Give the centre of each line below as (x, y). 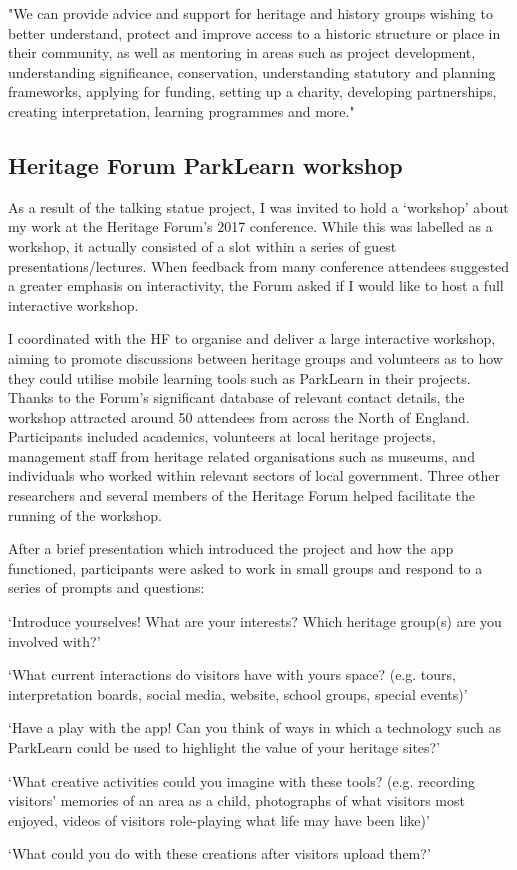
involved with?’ (54, 640)
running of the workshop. (85, 514)
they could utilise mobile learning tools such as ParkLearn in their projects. (239, 377)
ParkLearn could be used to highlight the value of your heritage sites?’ (224, 747)
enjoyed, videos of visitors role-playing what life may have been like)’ (219, 819)
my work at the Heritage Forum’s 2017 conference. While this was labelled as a (250, 226)
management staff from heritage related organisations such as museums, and (241, 455)
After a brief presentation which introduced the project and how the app (231, 548)
